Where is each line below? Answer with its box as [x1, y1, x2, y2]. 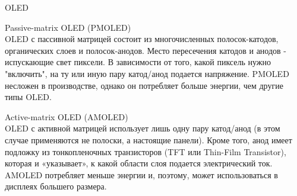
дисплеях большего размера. [5, 180, 107, 192]
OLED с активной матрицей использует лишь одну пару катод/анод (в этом [5, 122, 280, 134]
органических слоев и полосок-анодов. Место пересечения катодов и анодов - [5, 44, 287, 56]
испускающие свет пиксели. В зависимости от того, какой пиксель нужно [5, 56, 271, 68]
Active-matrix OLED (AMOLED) [5, 110, 128, 123]
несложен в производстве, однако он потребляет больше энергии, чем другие [5, 79, 283, 91]
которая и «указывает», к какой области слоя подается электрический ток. [5, 157, 273, 169]
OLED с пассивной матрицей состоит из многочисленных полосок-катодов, [5, 33, 279, 45]
